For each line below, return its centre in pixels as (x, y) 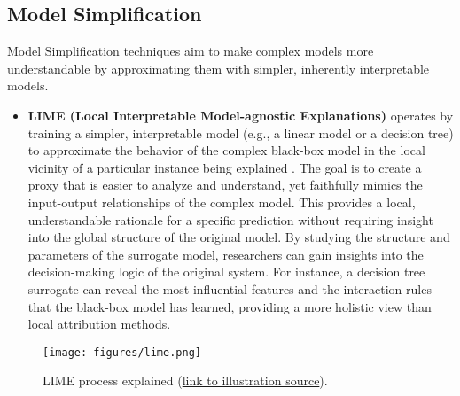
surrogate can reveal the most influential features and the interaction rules (230, 288)
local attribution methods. (99, 324)
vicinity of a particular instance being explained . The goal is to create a (225, 167)
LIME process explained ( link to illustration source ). (185, 380)
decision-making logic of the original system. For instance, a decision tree (226, 272)
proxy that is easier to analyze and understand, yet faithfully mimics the (225, 185)
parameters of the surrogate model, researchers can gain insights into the (226, 254)
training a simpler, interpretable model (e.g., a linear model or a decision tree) (241, 132)
